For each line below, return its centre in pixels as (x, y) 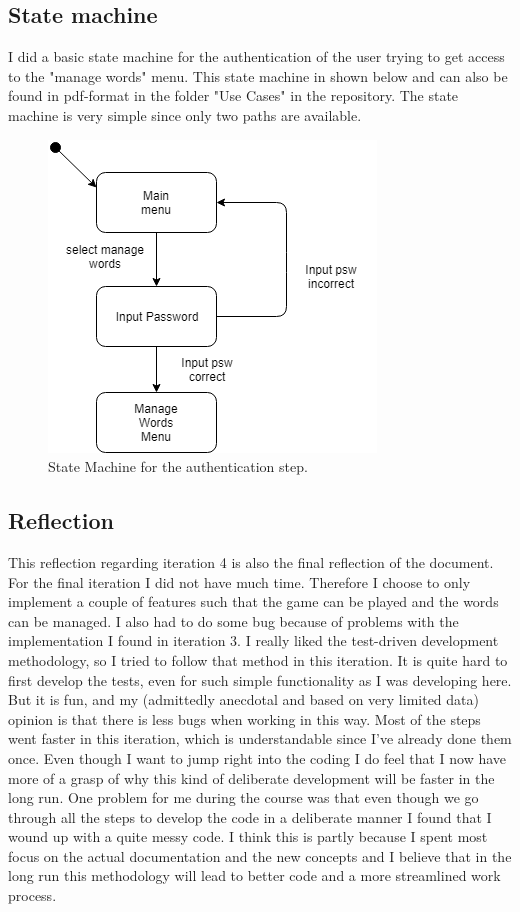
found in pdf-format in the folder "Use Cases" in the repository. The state (233, 95)
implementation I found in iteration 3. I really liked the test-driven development (253, 640)
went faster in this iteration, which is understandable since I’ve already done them (260, 738)
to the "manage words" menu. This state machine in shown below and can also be (258, 75)
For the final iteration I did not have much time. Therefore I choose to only (239, 581)
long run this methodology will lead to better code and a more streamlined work (254, 875)
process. (32, 895)
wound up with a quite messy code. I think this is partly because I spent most (248, 836)
